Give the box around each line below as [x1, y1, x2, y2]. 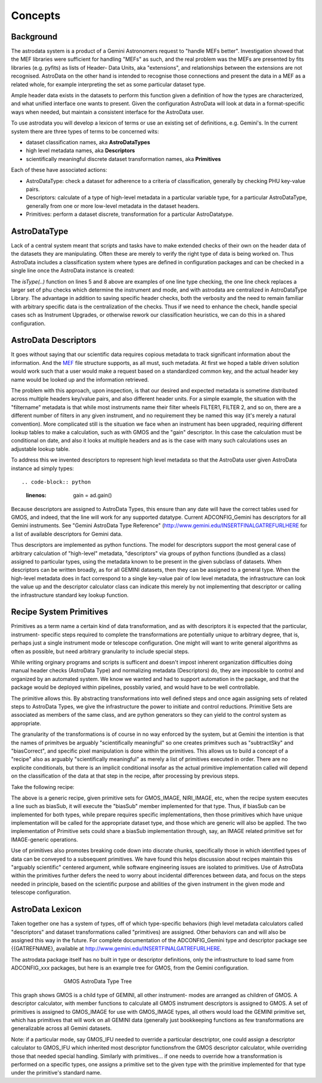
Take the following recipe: [11, 783, 75, 790]
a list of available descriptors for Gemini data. [11, 530, 123, 537]
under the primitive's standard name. [11, 1069, 102, 1076]
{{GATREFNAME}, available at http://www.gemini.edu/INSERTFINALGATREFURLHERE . [11, 945, 222, 952]
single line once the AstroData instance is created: [11, 267, 135, 274]
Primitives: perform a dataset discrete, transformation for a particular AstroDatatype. [26, 211, 234, 218]
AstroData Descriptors [11, 335, 97, 345]
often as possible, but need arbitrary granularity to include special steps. [11, 648, 190, 655]
